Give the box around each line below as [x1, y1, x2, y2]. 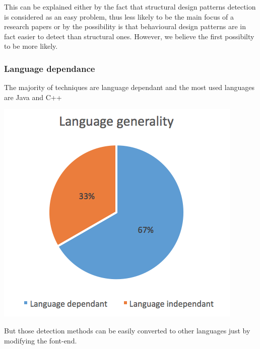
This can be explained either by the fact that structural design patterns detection [4, 2, 256, 12]
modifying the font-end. [4, 335, 77, 345]
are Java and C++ [4, 92, 62, 102]
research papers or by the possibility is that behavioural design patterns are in [4, 21, 246, 32]
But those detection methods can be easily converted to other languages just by [4, 325, 250, 335]
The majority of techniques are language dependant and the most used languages [4, 82, 254, 93]
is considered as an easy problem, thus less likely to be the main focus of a [4, 11, 234, 22]
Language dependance [4, 62, 95, 74]
